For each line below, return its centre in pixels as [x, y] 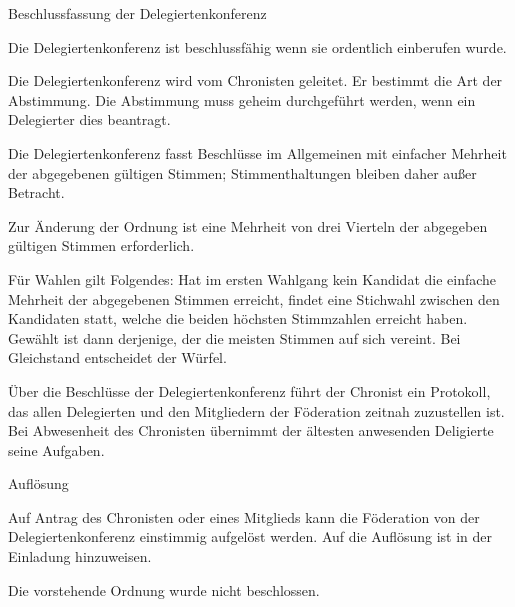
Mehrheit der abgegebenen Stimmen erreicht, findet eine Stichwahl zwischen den [254, 298]
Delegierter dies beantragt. [89, 119]
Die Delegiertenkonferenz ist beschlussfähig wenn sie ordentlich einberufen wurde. [257, 46]
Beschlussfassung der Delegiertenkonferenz [137, 13]
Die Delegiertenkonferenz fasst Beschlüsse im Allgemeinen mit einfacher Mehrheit [257, 152]
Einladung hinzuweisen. [80, 556]
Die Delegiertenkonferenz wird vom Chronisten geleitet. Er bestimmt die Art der [255, 80]
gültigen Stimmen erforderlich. [101, 245]
